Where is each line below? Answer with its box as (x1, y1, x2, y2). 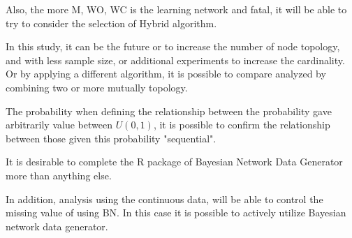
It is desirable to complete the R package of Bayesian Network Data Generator (6, 154, 343, 169)
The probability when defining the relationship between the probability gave (6, 103, 332, 118)
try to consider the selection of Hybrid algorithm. (6, 15, 217, 30)
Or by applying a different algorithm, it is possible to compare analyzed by (6, 66, 326, 81)
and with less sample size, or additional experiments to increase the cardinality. (6, 52, 345, 67)
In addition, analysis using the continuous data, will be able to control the (6, 191, 323, 206)
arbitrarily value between (6, 117, 112, 132)
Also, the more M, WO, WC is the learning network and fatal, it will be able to (6, 2, 347, 16)
